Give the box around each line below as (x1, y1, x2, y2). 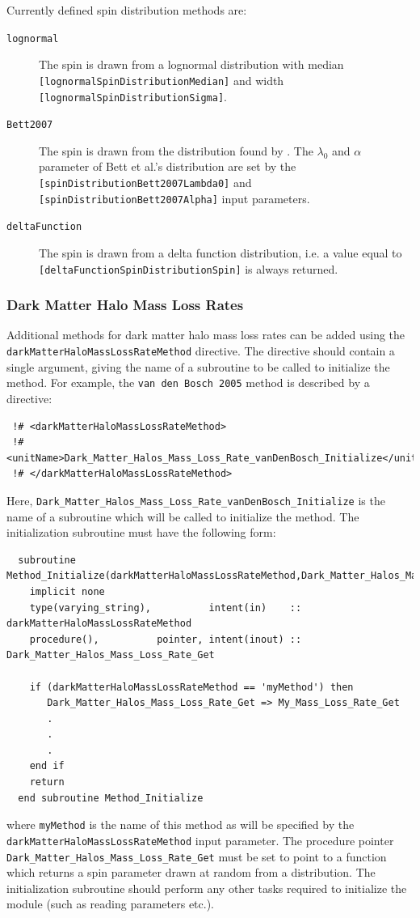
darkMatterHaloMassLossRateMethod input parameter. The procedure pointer (6, 831, 394, 848)
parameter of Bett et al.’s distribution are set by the (39, 158, 296, 175)
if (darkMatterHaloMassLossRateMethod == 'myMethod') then (29, 681, 354, 693)
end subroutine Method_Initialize (18, 792, 204, 804)
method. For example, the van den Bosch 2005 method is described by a (6, 374, 370, 391)
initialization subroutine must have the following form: (6, 524, 276, 541)
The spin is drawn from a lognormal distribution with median (39, 56, 344, 73)
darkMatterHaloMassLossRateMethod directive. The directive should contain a (6, 342, 395, 359)
